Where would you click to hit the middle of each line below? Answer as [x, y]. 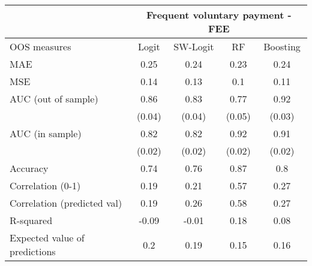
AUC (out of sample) [54, 99]
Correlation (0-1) [45, 185]
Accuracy [29, 168]
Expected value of [47, 238]
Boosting [282, 46]
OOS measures [40, 46]
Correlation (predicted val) [66, 203]
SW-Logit [194, 46]
